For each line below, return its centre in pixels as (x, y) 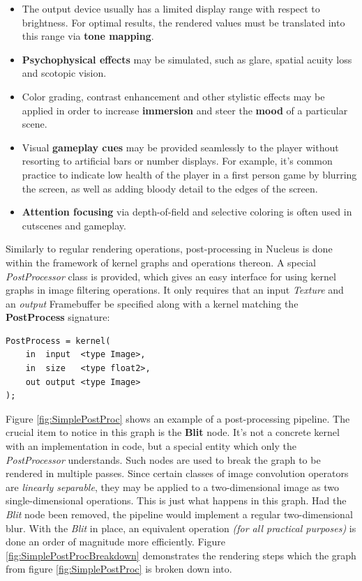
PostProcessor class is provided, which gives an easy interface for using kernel (171, 276)
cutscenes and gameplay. (74, 225)
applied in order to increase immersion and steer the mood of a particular (185, 110)
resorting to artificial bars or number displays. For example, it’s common (177, 161)
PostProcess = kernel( (58, 341)
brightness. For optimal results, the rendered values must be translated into (183, 22)
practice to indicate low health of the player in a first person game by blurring (189, 174)
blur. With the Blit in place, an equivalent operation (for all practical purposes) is (181, 528)
